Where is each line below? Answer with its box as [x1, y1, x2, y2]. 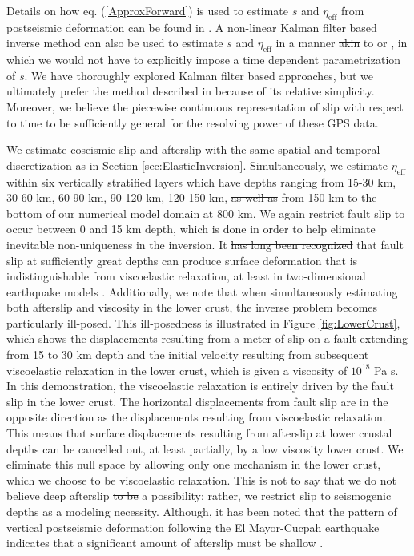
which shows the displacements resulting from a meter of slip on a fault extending [6, 330, 408, 347]
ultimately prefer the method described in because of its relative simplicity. [6, 83, 375, 99]
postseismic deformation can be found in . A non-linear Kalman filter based [6, 18, 377, 35]
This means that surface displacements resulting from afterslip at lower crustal [6, 425, 392, 441]
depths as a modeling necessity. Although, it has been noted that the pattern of [6, 503, 397, 520]
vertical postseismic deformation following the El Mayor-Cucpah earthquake [6, 518, 380, 535]
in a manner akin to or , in [275, 34, 408, 51]
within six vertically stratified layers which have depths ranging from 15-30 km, [6, 173, 396, 190]
